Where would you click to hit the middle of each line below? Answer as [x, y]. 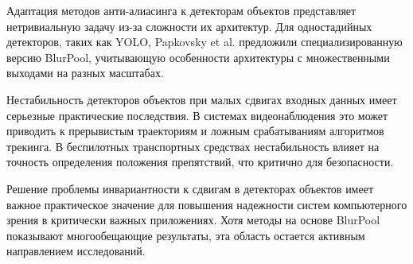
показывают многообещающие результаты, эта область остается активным [186, 235]
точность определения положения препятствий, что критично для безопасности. [200, 162]
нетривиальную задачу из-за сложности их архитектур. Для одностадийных [189, 26]
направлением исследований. [76, 251]
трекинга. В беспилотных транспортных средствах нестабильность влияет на [193, 146]
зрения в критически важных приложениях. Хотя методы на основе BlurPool [193, 220]
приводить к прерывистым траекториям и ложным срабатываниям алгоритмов [195, 131]
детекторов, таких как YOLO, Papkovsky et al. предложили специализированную [205, 42]
